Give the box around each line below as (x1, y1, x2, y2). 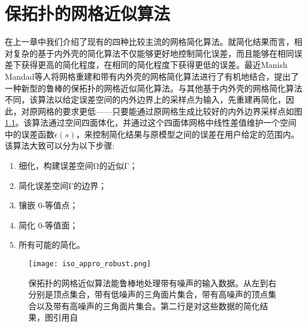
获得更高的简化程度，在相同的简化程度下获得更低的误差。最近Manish (21, 58, 288, 71)
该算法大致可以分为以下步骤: (5, 139, 115, 152)
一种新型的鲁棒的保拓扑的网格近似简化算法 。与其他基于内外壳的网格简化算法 (5, 81, 302, 94)
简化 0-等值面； (18, 218, 79, 231)
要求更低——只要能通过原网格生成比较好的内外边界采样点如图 (62, 104, 302, 117)
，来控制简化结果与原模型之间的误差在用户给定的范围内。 (76, 127, 299, 140)
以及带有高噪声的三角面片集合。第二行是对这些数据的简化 (36, 299, 260, 312)
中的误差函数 (5, 127, 54, 140)
